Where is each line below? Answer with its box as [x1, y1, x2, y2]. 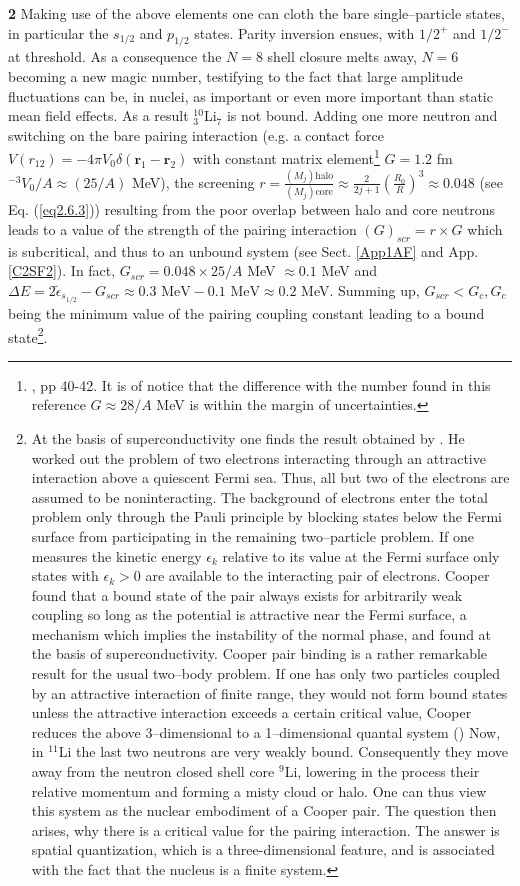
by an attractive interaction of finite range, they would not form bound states [31, 682, 508, 703]
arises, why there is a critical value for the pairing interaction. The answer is [31, 819, 500, 840]
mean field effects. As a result [8, 105, 189, 126]
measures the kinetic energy [31, 545, 202, 566]
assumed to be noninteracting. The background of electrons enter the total [31, 486, 488, 507]
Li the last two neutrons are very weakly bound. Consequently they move [58, 741, 509, 762]
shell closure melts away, [267, 46, 417, 67]
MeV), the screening [131, 171, 255, 192]
